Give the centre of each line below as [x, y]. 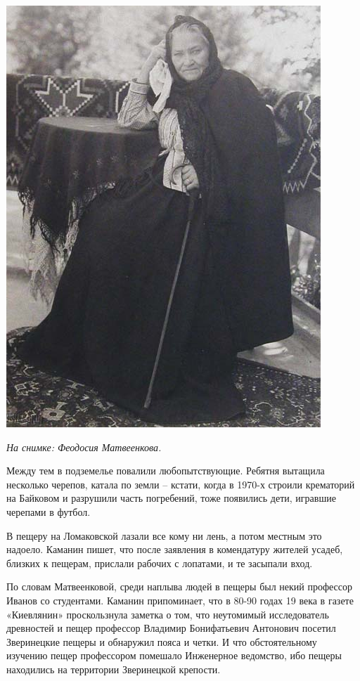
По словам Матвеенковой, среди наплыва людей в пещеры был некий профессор [180, 586]
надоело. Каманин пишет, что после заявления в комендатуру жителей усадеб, [175, 549]
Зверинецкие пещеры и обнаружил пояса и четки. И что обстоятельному [162, 641]
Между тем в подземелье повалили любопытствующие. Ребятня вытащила [166, 471]
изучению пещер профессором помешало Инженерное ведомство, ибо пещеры [174, 655]
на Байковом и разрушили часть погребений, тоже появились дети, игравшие [171, 498]
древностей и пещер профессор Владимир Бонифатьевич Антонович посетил [171, 628]
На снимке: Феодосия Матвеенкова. [84, 447]
